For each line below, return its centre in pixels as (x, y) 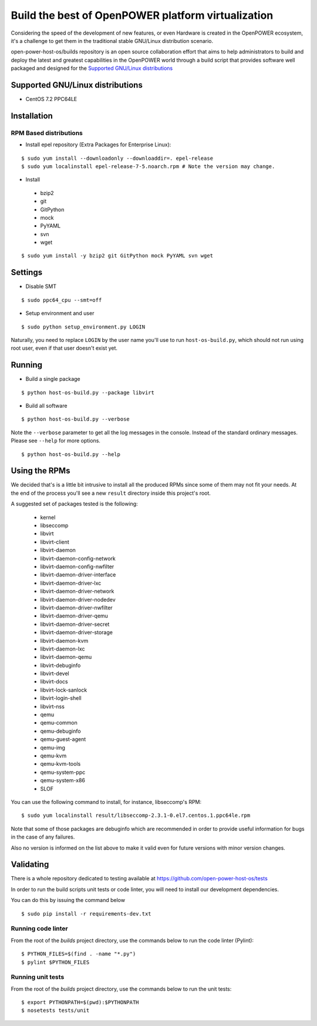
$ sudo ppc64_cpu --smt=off (62, 300)
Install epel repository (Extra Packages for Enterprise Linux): (98, 145)
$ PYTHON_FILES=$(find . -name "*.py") (79, 954)
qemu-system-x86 (63, 780)
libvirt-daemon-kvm (64, 641)
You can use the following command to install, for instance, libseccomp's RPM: (106, 802)
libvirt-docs (54, 682)
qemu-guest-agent (63, 739)
